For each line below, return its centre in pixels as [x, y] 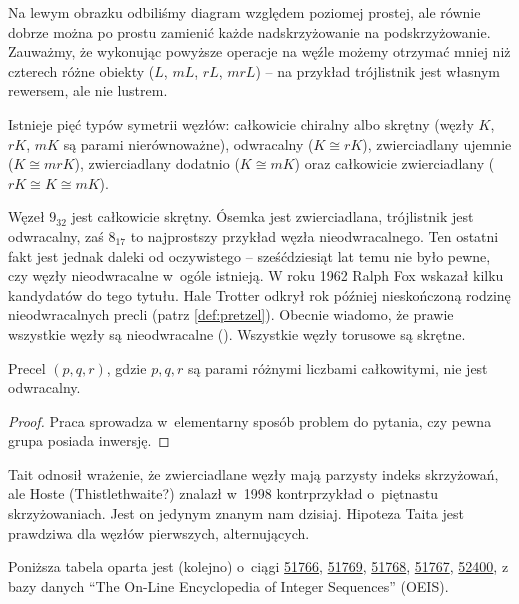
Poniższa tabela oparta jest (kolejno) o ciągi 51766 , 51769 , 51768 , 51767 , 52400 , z [258, 566]
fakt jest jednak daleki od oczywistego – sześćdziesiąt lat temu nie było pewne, [249, 255]
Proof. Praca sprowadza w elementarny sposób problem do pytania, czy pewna [250, 420]
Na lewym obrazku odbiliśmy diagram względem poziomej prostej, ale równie [244, 12]
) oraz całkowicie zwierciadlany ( [394, 163]
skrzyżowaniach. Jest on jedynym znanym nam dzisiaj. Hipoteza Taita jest [236, 513]
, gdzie [126, 367]
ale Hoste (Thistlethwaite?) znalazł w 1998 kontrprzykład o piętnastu [223, 493]
